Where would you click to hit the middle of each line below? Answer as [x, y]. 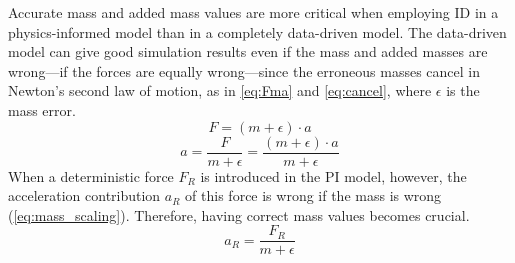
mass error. [42, 109]
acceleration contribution [84, 195]
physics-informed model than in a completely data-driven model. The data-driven [257, 31]
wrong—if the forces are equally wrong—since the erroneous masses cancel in [244, 70]
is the [463, 90]
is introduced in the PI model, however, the [333, 175]
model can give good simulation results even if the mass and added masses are [248, 51]
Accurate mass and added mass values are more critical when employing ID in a [253, 12]
